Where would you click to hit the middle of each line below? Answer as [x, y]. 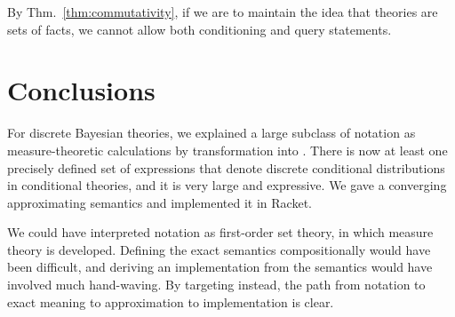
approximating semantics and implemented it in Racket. [160, 202]
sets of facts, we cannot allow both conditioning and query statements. [200, 29]
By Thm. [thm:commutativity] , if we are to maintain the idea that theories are [223, 12]
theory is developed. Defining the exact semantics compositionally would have [219, 249]
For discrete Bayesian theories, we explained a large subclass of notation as [212, 133]
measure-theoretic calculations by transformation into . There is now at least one [227, 150]
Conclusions [81, 90]
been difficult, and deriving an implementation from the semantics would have [220, 267]
